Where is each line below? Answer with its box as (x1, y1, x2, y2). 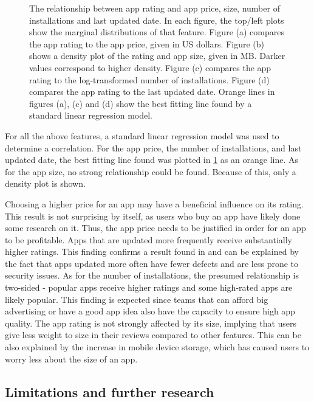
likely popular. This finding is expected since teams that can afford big (5, 293, 268, 305)
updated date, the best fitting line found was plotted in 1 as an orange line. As (5, 153, 298, 166)
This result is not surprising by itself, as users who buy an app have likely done (5, 209, 301, 222)
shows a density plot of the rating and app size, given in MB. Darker (29, 49, 285, 62)
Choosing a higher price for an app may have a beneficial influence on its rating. (5, 197, 304, 210)
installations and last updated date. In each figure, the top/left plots (29, 13, 284, 26)
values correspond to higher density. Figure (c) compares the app (29, 61, 271, 74)
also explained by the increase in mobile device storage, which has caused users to (5, 341, 310, 353)
